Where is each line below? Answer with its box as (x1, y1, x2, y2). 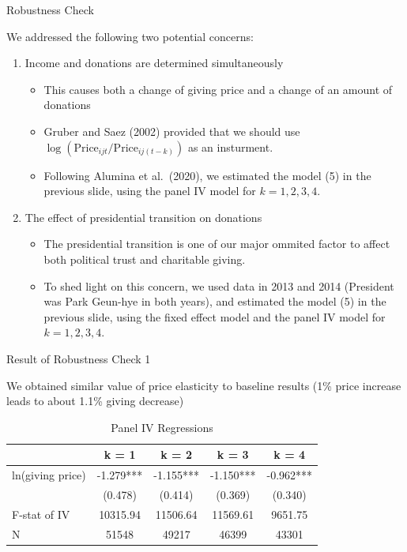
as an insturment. (187, 138, 273, 155)
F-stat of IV (12, 505, 70, 522)
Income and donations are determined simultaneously (24, 54, 284, 71)
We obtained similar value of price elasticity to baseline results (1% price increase (6, 377, 401, 393)
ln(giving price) (12, 467, 86, 483)
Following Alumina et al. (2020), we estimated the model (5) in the (43, 167, 371, 183)
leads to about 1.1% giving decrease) (6, 392, 184, 409)
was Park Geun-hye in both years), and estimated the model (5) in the (43, 293, 386, 310)
